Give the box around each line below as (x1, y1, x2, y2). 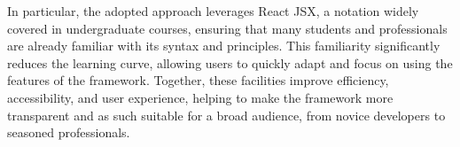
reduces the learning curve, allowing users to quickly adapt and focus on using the (7, 53, 453, 72)
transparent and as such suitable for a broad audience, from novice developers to (7, 105, 446, 124)
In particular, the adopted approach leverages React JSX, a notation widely (7, 2, 419, 19)
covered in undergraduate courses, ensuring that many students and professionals (7, 19, 448, 37)
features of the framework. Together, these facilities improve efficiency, (7, 71, 389, 89)
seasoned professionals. (7, 123, 130, 142)
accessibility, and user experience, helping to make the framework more (7, 88, 394, 106)
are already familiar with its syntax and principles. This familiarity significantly (7, 36, 441, 55)
